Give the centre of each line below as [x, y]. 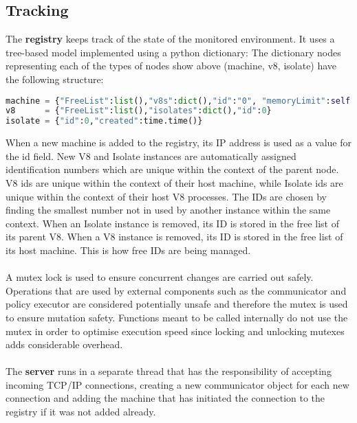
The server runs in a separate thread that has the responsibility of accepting [169, 371]
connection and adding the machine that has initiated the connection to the [165, 398]
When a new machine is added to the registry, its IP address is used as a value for [178, 142]
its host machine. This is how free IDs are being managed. [128, 250]
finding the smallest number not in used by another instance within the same [168, 210]
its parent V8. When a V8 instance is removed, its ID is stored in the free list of [174, 237]
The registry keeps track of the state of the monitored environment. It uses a [170, 39]
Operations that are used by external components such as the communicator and [176, 290]
